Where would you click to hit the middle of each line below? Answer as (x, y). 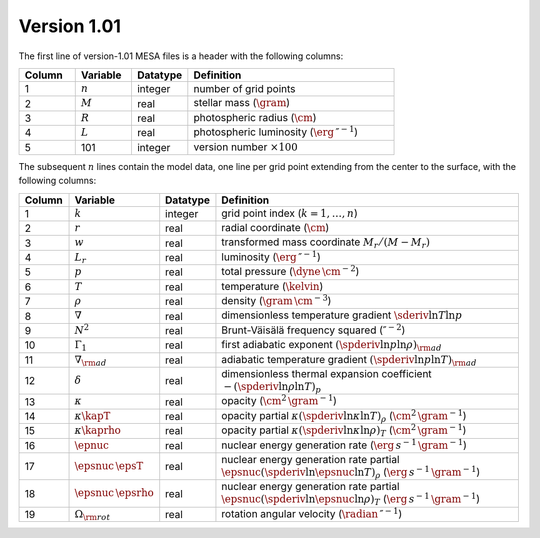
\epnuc (92, 445)
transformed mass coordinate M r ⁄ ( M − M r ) (325, 243)
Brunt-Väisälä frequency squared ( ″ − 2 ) (313, 329)
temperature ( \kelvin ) (272, 286)
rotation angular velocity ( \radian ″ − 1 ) (312, 512)
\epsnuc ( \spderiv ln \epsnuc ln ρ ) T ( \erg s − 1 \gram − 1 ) (350, 499)
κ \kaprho (98, 430)
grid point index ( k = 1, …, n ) (290, 213)
